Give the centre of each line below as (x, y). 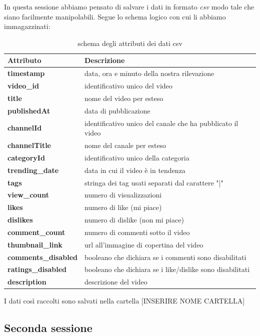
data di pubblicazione (117, 110)
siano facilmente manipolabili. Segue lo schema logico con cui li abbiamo (115, 16)
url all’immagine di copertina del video (144, 244)
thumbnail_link (35, 244)
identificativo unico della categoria (137, 157)
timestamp (26, 73)
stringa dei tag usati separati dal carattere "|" (154, 182)
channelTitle (29, 145)
